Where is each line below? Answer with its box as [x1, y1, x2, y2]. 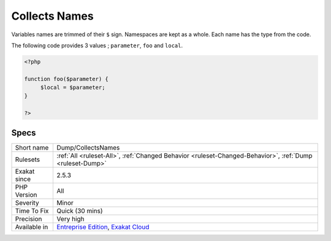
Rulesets [15, 155, 40, 164]
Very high [56, 215, 85, 223]
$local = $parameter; [40, 84, 105, 91]
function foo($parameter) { [24, 75, 108, 82]
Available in [15, 223, 48, 231]
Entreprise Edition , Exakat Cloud [56, 223, 150, 231]
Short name [15, 143, 49, 151]
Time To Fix [15, 206, 49, 215]
